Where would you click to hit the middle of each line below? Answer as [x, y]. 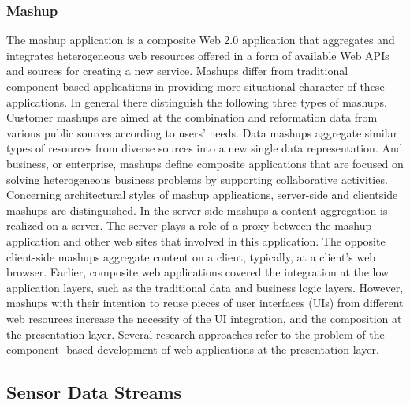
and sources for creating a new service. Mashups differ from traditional [177, 71]
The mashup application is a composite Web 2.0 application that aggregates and [201, 40]
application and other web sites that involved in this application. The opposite [196, 240]
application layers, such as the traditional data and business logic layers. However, [205, 287]
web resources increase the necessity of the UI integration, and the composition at [204, 318]
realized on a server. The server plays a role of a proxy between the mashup [189, 225]
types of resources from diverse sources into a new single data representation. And [205, 148]
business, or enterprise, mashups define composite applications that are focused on [205, 163]
